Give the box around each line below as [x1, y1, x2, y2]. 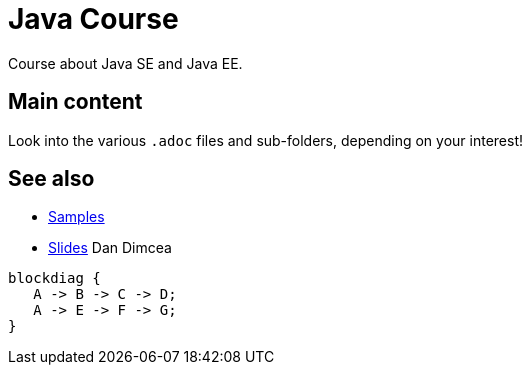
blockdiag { [8, 270, 101, 287]
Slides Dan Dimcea [48, 239, 172, 257]
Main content [8, 89, 143, 115]
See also [8, 166, 95, 192]
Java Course [8, 2, 179, 36]
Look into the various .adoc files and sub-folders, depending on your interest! [8, 131, 524, 149]
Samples [48, 208, 105, 226]
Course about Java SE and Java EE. [8, 54, 243, 72]
